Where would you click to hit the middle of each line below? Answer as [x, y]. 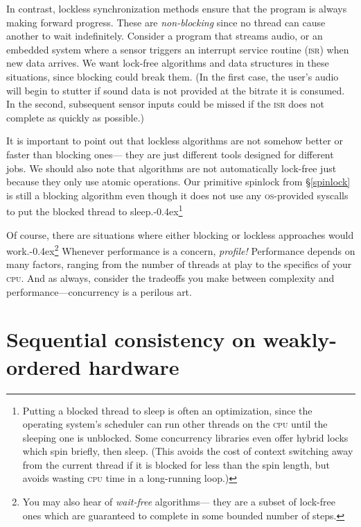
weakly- [300, 339]
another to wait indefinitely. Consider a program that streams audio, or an [165, 36]
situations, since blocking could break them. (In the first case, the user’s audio [173, 76]
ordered [44, 366]
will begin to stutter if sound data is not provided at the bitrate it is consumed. [176, 90]
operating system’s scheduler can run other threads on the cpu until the [175, 424]
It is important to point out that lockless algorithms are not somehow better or [175, 141]
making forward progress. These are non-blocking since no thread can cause [166, 22]
